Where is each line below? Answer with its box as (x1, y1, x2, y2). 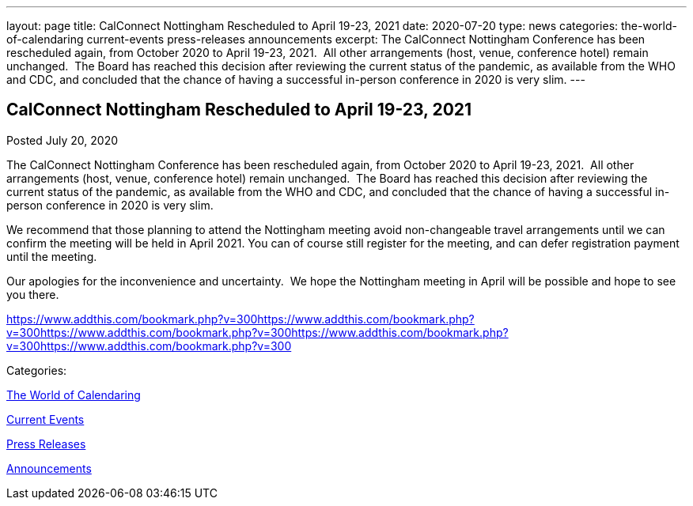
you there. (6, 287, 59, 301)
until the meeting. (6, 249, 97, 263)
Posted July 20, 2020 (6, 133, 119, 147)
